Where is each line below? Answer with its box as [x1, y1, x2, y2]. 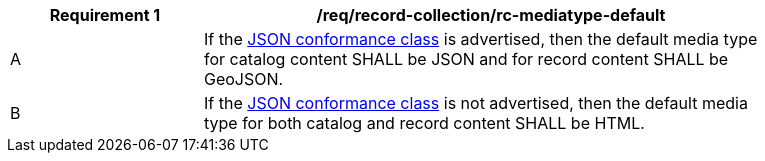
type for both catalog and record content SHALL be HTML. [204, 113, 645, 133]
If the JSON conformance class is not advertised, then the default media [204, 93, 748, 113]
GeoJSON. [204, 69, 284, 89]
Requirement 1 [49, 5, 161, 25]
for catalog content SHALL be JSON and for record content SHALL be [204, 49, 729, 69]
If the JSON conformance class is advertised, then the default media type [204, 29, 758, 49]
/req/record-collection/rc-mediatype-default [316, 5, 666, 25]
